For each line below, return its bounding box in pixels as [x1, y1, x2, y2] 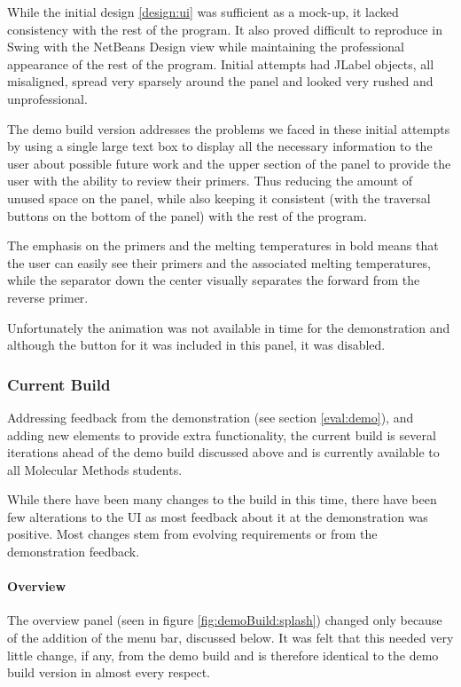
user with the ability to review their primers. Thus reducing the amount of [7, 171, 413, 190]
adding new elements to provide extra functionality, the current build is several [7, 425, 436, 444]
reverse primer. [7, 288, 89, 306]
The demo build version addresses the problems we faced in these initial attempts [7, 119, 450, 138]
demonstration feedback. [7, 542, 140, 561]
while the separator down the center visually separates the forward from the [7, 271, 420, 289]
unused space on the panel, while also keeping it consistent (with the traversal [7, 188, 431, 207]
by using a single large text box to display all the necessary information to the [7, 137, 433, 155]
